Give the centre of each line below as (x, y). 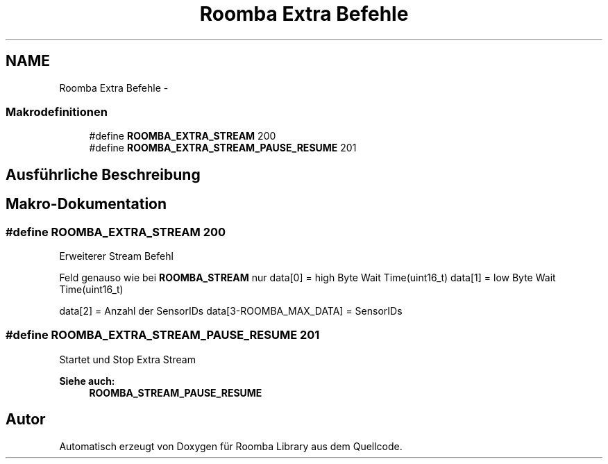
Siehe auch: (87, 381)
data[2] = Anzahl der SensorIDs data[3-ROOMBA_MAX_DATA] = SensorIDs (231, 310)
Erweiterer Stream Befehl (116, 256)
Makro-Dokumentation (86, 204)
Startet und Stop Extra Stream (127, 359)
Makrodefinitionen (57, 111)
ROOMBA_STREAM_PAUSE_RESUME (176, 392)
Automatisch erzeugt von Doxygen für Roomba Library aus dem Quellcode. (231, 446)
